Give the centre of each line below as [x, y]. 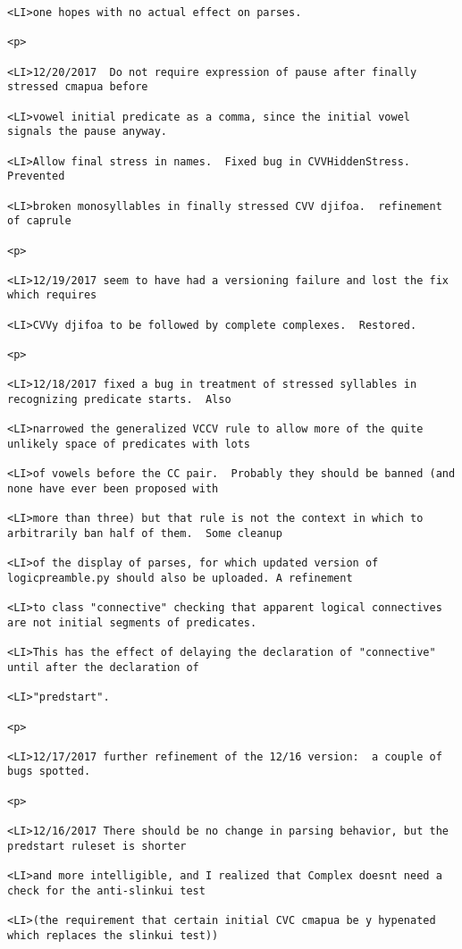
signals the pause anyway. [87, 132]
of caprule [39, 221]
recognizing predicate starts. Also [119, 400]
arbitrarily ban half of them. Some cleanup [145, 533]
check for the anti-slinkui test [106, 890]
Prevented [36, 176]
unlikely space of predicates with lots [129, 445]
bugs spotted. [49, 772]
